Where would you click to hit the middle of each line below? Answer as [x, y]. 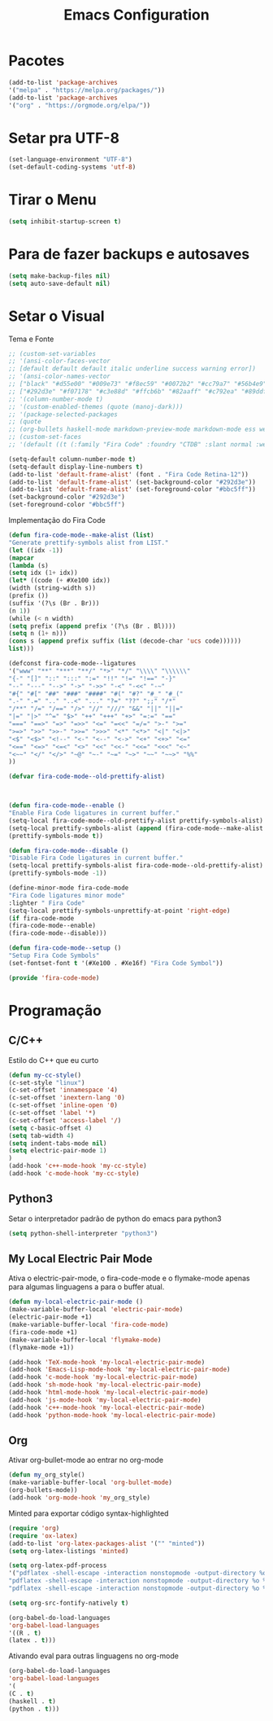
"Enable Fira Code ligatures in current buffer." [94, 813]
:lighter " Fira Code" [47, 903]
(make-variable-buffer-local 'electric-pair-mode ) [96, 1310]
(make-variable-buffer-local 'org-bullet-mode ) [91, 1483]
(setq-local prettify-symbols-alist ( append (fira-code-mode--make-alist [136, 828]
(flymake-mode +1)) [41, 1347]
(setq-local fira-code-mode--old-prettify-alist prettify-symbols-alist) [136, 820]
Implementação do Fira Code [57, 520]
